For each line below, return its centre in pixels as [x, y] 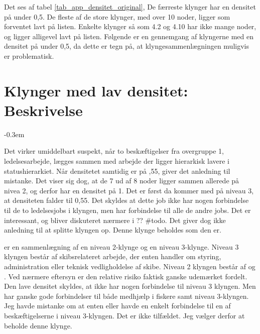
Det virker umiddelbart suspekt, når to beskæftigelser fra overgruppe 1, [114, 151]
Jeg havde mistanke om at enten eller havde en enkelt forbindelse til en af [117, 306]
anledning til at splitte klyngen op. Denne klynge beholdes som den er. [113, 230]
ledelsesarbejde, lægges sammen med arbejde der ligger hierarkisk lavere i [117, 161]
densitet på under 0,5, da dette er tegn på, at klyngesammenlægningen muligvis [126, 46]
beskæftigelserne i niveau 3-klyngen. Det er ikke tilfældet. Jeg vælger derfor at [124, 315]
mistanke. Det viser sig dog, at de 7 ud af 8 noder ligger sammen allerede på [122, 181]
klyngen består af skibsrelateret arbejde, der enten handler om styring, [113, 256]
